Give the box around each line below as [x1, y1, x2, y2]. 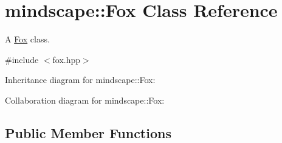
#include [5, 53, 39, 65]
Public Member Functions [5, 123, 171, 142]
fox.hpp [52, 53, 81, 65]
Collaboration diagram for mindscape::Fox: [5, 93, 165, 106]
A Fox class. [5, 33, 50, 45]
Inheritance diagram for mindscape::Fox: [5, 73, 156, 86]
